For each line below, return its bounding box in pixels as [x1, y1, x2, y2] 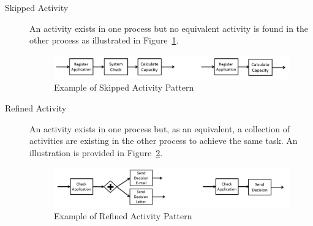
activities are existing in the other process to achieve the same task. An [29, 134, 298, 147]
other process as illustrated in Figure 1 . [29, 34, 179, 47]
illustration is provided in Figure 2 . [29, 146, 163, 159]
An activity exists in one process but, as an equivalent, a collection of [29, 122, 290, 135]
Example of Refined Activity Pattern [54, 209, 192, 222]
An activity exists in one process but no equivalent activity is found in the [29, 21, 309, 34]
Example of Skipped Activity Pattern [54, 81, 194, 94]
